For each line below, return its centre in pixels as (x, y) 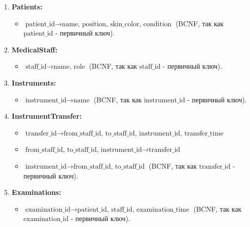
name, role (69, 67)
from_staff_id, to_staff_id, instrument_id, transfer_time (144, 133)
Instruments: (34, 82)
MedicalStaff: (35, 49)
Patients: (27, 6)
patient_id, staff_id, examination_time (133, 209)
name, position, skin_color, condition (117, 24)
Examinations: (36, 192)
